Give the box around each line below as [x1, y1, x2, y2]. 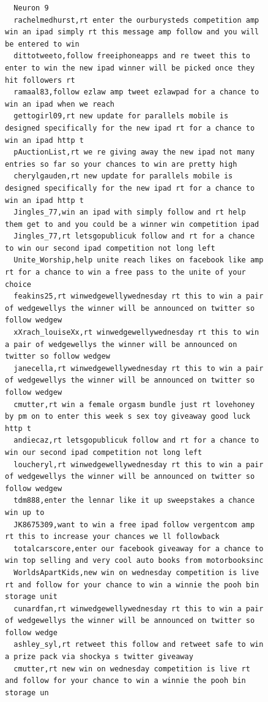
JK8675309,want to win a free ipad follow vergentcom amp [13, 520, 255, 529]
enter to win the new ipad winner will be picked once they [5, 63, 255, 72]
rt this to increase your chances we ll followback [5, 532, 220, 541]
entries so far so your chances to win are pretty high [5, 159, 237, 169]
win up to [5, 508, 45, 517]
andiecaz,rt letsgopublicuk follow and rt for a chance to [13, 436, 259, 445]
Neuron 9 [13, 4, 49, 12]
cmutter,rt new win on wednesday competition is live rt [13, 664, 250, 673]
